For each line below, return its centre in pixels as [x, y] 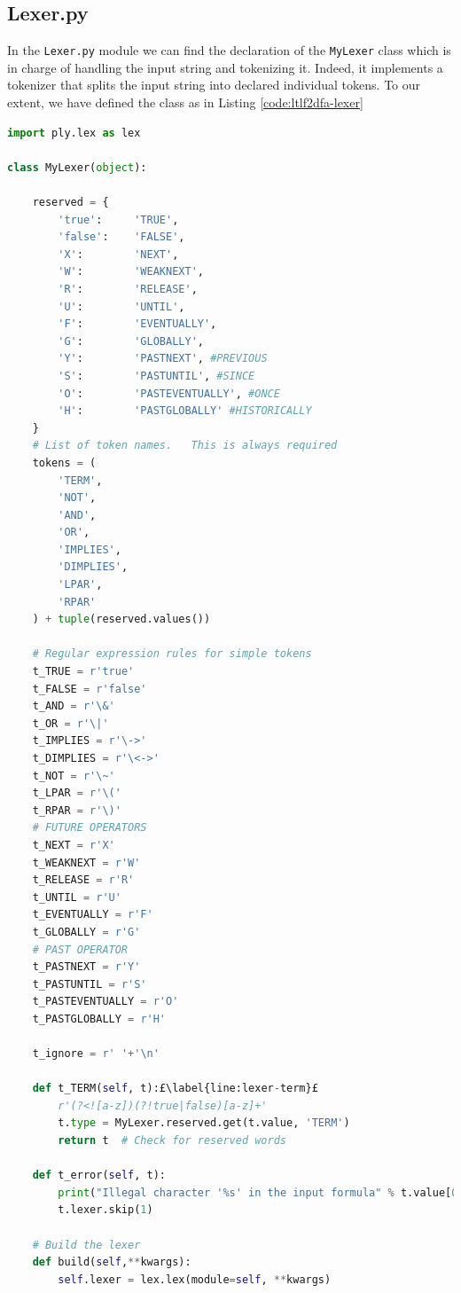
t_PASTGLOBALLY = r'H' [99, 1019]
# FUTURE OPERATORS [90, 828]
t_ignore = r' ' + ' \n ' [96, 1054]
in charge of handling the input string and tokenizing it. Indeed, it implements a [225, 67]
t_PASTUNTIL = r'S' [90, 984]
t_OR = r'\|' [70, 723]
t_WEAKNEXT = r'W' [86, 862]
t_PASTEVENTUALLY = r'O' [105, 1002]
